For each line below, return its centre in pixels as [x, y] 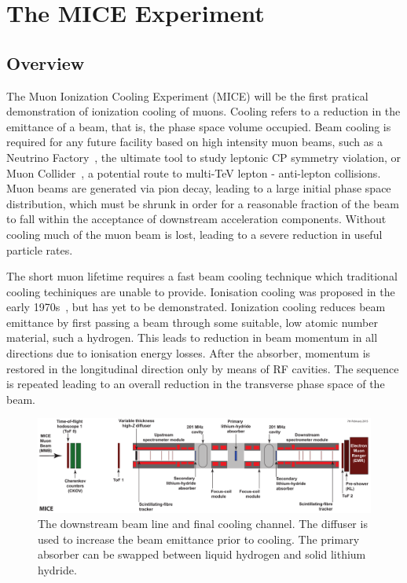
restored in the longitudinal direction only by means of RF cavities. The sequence [203, 368]
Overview [46, 62]
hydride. [57, 569]
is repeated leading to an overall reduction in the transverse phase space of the [196, 384]
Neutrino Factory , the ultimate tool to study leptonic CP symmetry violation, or [204, 157]
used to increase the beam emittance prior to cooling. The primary [199, 539]
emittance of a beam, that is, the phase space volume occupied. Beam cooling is [199, 126]
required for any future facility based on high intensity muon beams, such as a [194, 142]
